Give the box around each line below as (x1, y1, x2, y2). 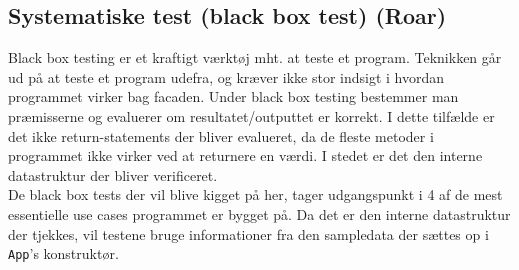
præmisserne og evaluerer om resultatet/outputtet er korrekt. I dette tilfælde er (8, 105, 495, 126)
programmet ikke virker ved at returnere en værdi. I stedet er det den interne (8, 145, 483, 166)
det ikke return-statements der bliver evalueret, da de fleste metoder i (8, 125, 434, 146)
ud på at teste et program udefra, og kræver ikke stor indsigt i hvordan (8, 66, 445, 87)
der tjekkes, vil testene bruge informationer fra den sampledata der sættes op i (8, 223, 489, 244)
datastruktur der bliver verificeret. (8, 164, 218, 185)
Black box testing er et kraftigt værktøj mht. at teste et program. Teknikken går (8, 47, 502, 68)
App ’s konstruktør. (8, 243, 119, 264)
